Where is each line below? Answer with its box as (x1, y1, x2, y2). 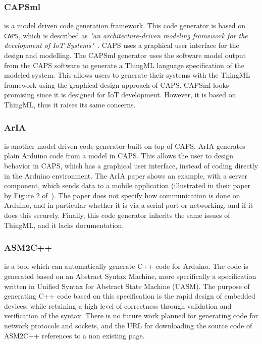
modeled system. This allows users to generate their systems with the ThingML (4, 70, 250, 80)
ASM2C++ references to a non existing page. (4, 330, 145, 340)
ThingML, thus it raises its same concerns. (4, 99, 136, 110)
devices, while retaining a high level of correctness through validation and (4, 300, 232, 311)
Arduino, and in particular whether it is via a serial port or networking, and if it (4, 200, 253, 210)
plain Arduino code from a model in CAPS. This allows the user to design (4, 150, 234, 161)
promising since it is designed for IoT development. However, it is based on (4, 89, 236, 100)
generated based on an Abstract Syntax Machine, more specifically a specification (4, 271, 256, 281)
